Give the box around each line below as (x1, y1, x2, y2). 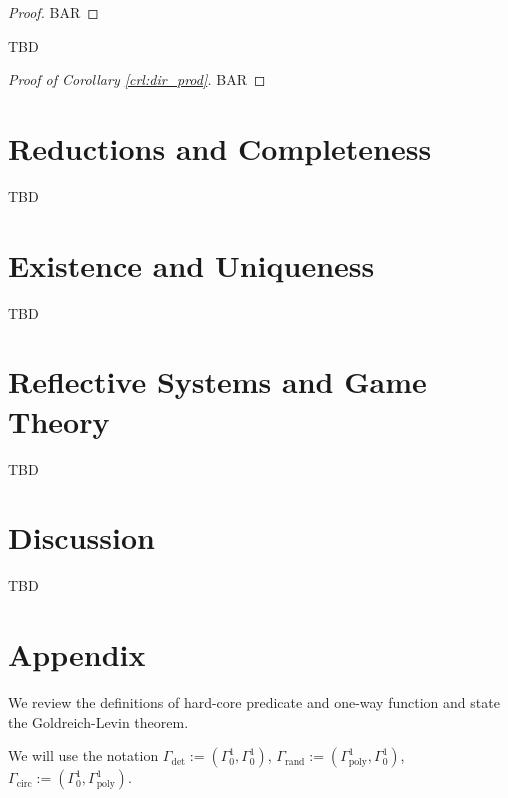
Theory (8, 400, 110, 441)
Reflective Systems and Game (8, 361, 427, 402)
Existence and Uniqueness (8, 244, 375, 285)
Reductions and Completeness (8, 127, 432, 168)
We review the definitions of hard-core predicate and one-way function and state (8, 691, 500, 712)
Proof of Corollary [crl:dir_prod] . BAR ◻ (8, 69, 266, 90)
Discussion (8, 517, 155, 558)
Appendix (8, 634, 146, 675)
